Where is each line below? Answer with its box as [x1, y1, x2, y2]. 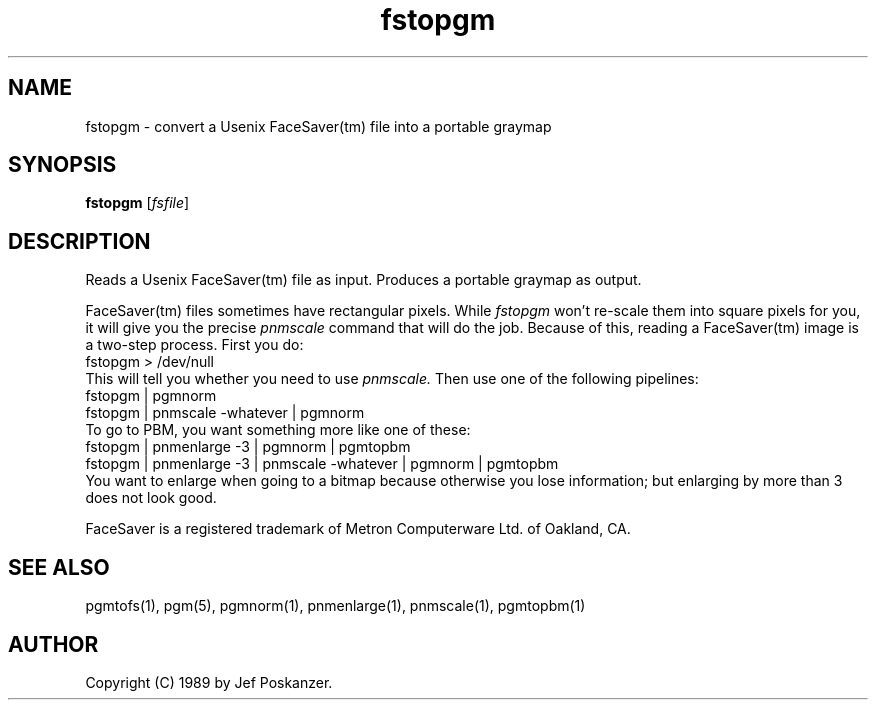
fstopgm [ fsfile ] [85, 194, 190, 212]
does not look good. [85, 489, 217, 507]
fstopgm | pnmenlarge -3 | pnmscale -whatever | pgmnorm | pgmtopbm [85, 455, 559, 473]
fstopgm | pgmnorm [85, 387, 217, 405]
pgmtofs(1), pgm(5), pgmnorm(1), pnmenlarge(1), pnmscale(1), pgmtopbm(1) [85, 597, 586, 615]
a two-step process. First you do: [85, 336, 304, 354]
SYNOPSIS [8, 152, 117, 178]
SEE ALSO [8, 554, 110, 580]
